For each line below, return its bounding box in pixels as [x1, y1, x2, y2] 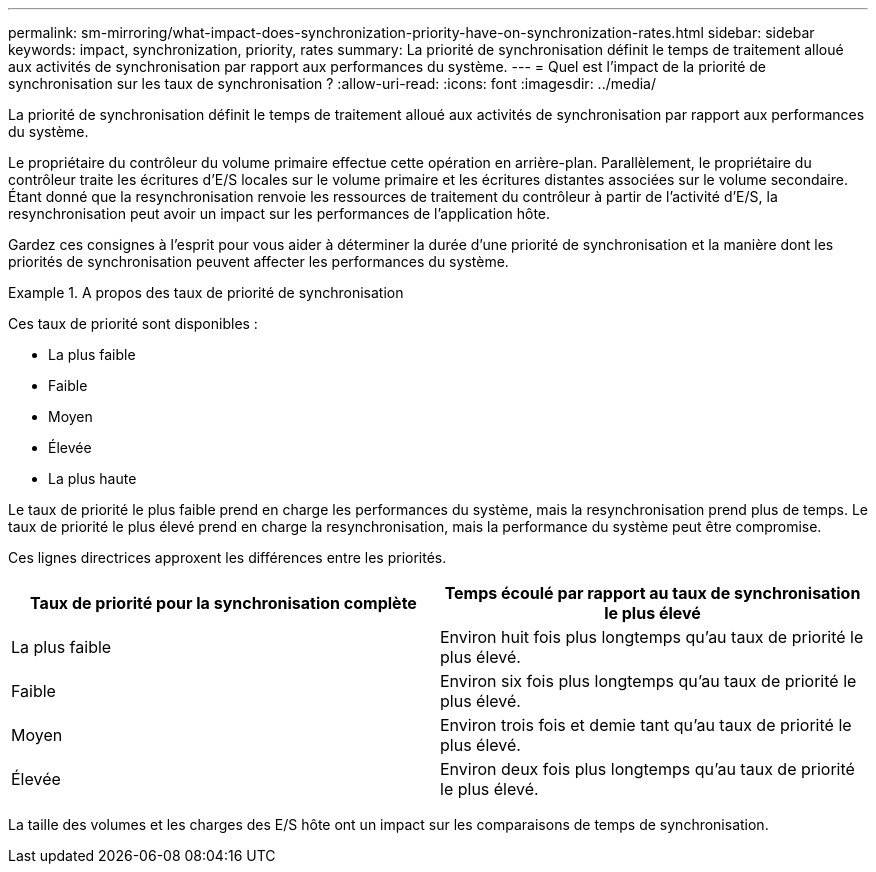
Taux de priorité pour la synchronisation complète [30, 593, 417, 613]
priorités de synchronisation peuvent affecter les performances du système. [8, 253, 509, 270]
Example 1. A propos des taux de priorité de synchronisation [8, 284, 404, 301]
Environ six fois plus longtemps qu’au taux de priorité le [440, 671, 857, 691]
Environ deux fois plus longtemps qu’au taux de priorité [440, 759, 855, 779]
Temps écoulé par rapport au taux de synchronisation [444, 583, 861, 603]
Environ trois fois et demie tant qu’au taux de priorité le [440, 715, 852, 735]
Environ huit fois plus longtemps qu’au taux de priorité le [440, 627, 864, 647]
